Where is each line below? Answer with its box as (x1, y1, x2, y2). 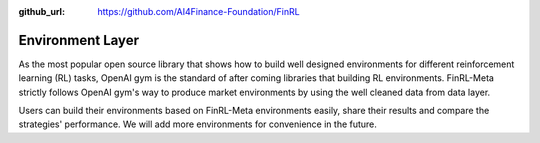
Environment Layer (18, 31, 140, 49)
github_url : (18, 6, 65, 17)
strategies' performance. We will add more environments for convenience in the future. (18, 118, 377, 130)
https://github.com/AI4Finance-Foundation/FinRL (97, 6, 300, 17)
